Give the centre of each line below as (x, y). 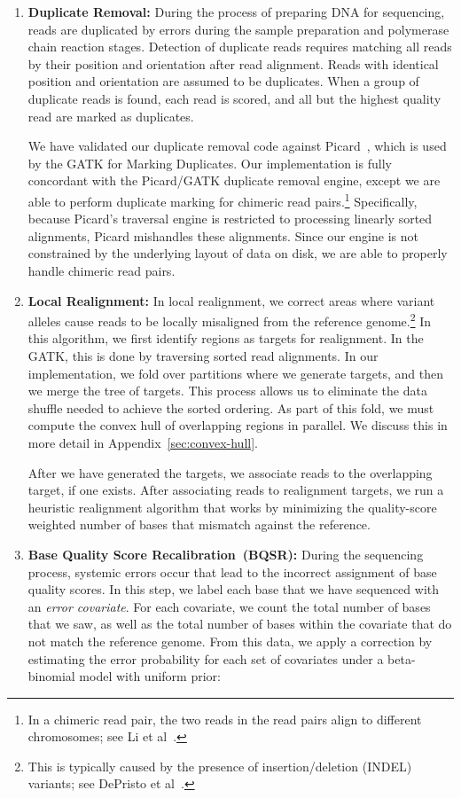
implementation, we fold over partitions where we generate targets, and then (235, 373)
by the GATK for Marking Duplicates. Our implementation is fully (210, 163)
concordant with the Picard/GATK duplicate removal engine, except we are (234, 180)
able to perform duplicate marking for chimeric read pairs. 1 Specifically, (223, 199)
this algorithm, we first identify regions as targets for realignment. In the (226, 338)
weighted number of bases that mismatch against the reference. (199, 524)
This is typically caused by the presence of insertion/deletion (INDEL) (220, 766)
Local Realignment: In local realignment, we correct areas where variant (231, 300)
